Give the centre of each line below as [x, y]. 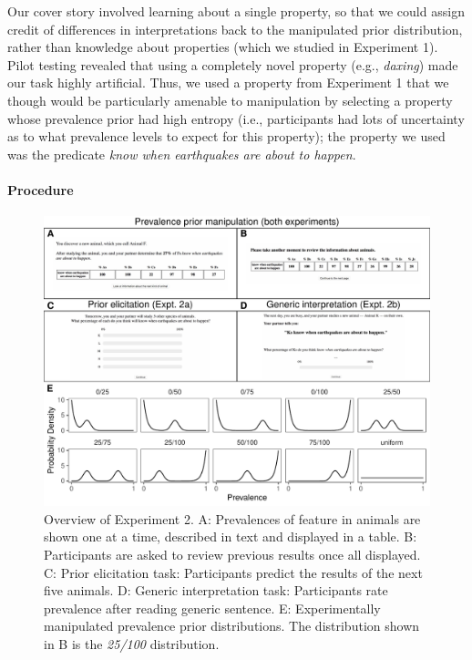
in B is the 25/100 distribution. [132, 643]
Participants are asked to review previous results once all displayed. [232, 554]
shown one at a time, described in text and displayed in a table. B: [231, 536]
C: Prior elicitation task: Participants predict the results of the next [233, 572]
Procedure [41, 189]
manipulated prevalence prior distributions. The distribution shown [232, 626]
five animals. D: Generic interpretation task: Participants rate [216, 590]
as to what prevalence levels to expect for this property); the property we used [226, 136]
